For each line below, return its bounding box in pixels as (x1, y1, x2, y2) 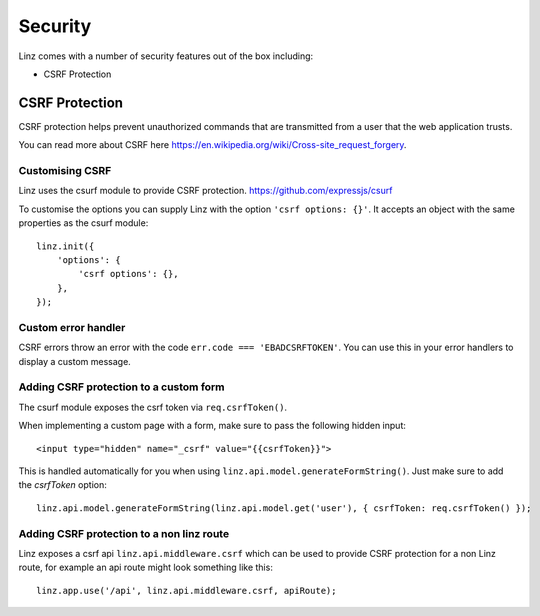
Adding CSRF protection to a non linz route (18, 526, 230, 540)
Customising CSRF (18, 164, 112, 177)
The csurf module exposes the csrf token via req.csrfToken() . (18, 401, 288, 413)
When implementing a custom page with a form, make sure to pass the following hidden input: (18, 420, 407, 432)
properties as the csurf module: (18, 217, 149, 229)
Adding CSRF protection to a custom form (18, 380, 225, 394)
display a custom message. (18, 355, 132, 367)
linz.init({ (36, 240, 95, 252)
